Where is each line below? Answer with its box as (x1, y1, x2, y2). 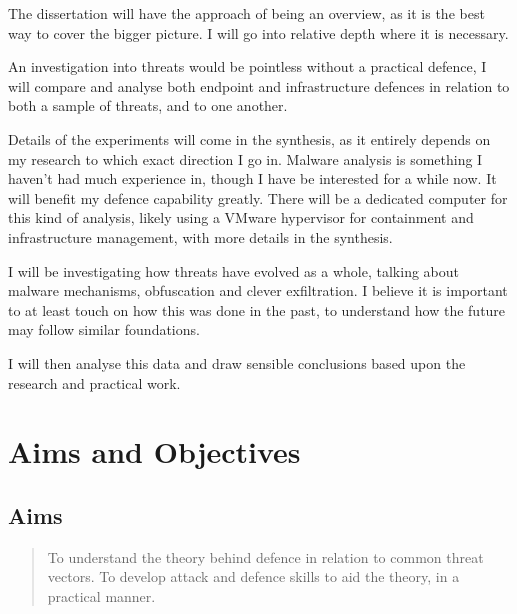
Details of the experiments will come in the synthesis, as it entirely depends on (8, 128, 491, 149)
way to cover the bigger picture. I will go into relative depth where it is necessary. (8, 22, 509, 43)
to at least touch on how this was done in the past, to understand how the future (8, 299, 506, 320)
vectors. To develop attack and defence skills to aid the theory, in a (47, 566, 460, 587)
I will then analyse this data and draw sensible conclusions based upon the (8, 352, 466, 373)
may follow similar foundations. (8, 319, 200, 340)
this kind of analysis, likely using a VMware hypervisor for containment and (8, 207, 474, 228)
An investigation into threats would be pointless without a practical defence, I (8, 56, 487, 77)
